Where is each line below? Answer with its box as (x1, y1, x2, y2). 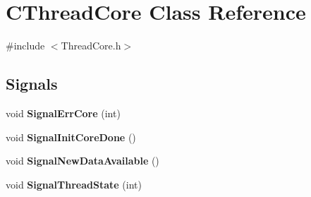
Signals (6, 73, 58, 95)
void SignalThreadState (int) (6, 177, 142, 191)
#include (6, 38, 45, 53)
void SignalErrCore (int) (6, 105, 121, 120)
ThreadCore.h (61, 38, 121, 53)
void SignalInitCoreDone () (6, 129, 136, 144)
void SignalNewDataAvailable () (6, 153, 159, 168)
